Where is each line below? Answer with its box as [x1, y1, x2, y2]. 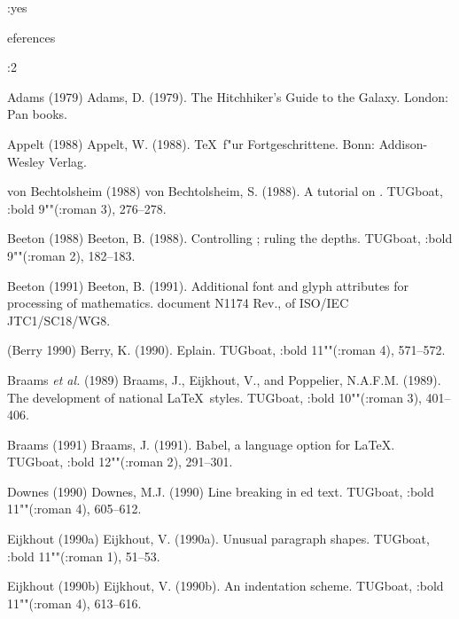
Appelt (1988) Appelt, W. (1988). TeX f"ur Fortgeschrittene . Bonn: [7, 134, 375, 153]
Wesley [7, 152, 45, 170]
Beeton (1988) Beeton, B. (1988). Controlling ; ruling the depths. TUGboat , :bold [7, 229, 453, 247]
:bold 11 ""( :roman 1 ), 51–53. [7, 546, 160, 565]
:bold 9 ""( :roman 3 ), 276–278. [7, 199, 167, 217]
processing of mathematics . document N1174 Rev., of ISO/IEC [7, 294, 349, 312]
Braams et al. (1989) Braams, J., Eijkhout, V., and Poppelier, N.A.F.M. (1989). [7, 370, 441, 388]
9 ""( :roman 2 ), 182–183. [7, 246, 136, 264]
